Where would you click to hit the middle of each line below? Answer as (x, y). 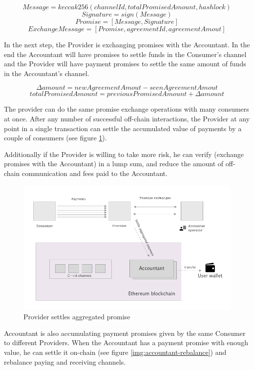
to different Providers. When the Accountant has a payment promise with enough (126, 342)
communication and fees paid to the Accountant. (95, 173)
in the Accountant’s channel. (47, 73)
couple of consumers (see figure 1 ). (55, 138)
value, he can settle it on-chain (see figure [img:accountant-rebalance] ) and (115, 352)
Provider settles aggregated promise (77, 317)
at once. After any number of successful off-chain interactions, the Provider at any (127, 118)
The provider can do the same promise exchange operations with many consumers (127, 109)
